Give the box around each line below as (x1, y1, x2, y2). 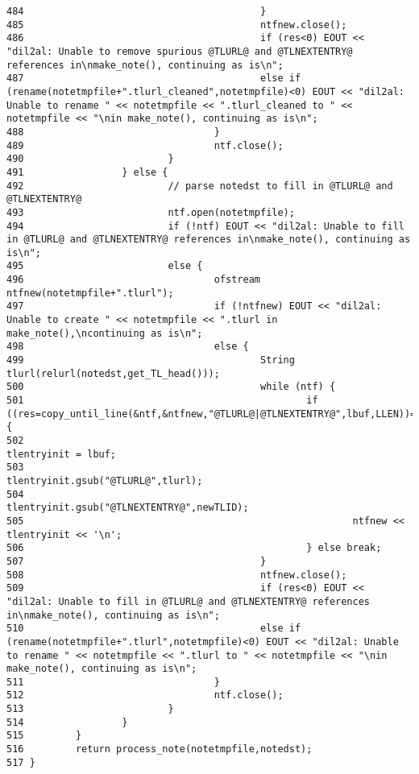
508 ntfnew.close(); (6, 569, 347, 581)
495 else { (6, 260, 203, 272)
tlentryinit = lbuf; (6, 448, 117, 460)
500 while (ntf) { (6, 381, 336, 393)
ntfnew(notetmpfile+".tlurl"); (6, 287, 174, 299)
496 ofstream (6, 274, 260, 286)
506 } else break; (6, 542, 382, 554)
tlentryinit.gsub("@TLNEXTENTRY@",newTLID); (6, 502, 249, 514)
